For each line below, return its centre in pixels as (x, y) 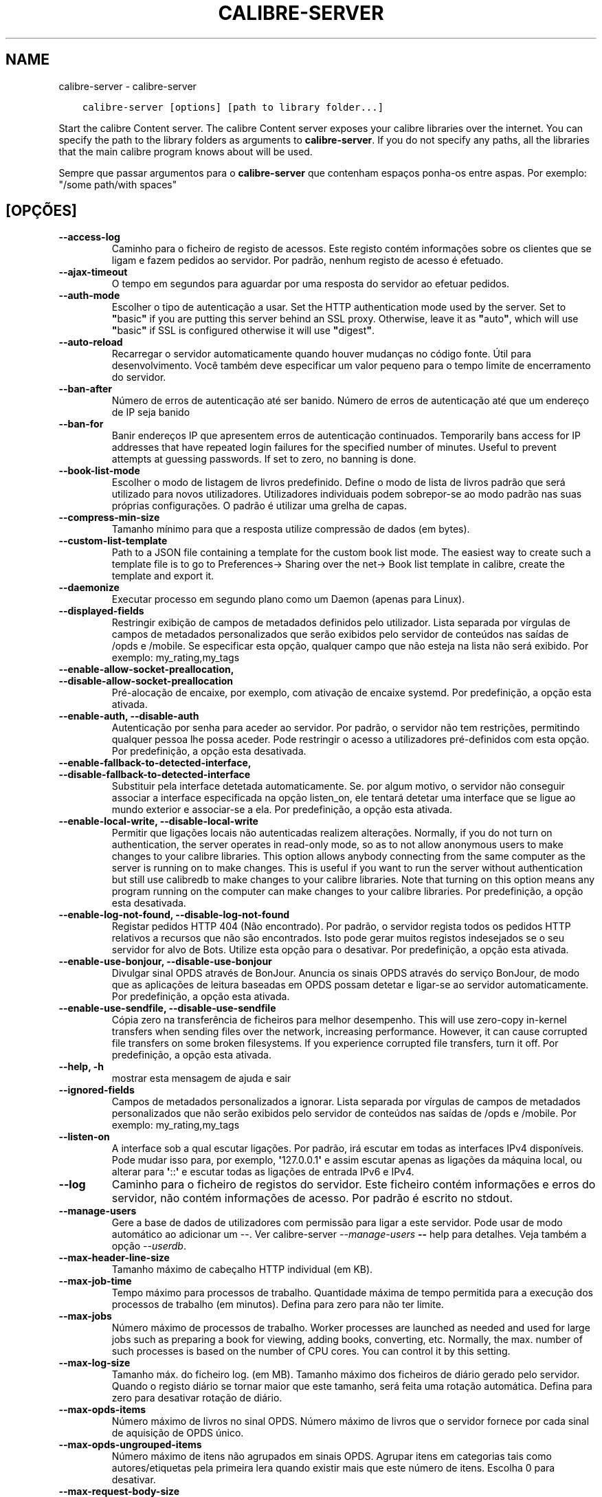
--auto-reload (91, 342)
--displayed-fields (101, 611)
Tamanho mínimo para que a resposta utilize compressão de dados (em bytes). (291, 529)
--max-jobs (85, 1316)
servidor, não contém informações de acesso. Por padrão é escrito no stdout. (312, 1198)
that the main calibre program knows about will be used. (186, 151)
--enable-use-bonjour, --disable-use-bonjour (165, 962)
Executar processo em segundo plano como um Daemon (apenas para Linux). (288, 599)
